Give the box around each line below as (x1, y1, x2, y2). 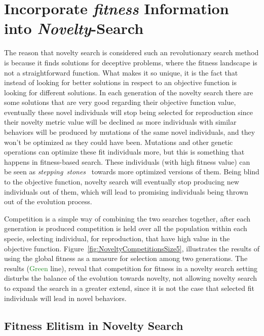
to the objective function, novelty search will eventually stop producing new (4, 176, 239, 187)
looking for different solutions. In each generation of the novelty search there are (4, 87, 253, 97)
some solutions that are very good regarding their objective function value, (4, 97, 236, 107)
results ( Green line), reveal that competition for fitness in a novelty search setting (4, 263, 258, 273)
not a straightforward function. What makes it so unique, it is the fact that (4, 67, 238, 78)
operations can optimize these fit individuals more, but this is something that (4, 146, 245, 157)
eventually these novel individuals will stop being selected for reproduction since (4, 106, 253, 117)
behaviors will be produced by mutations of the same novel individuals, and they (4, 127, 255, 137)
